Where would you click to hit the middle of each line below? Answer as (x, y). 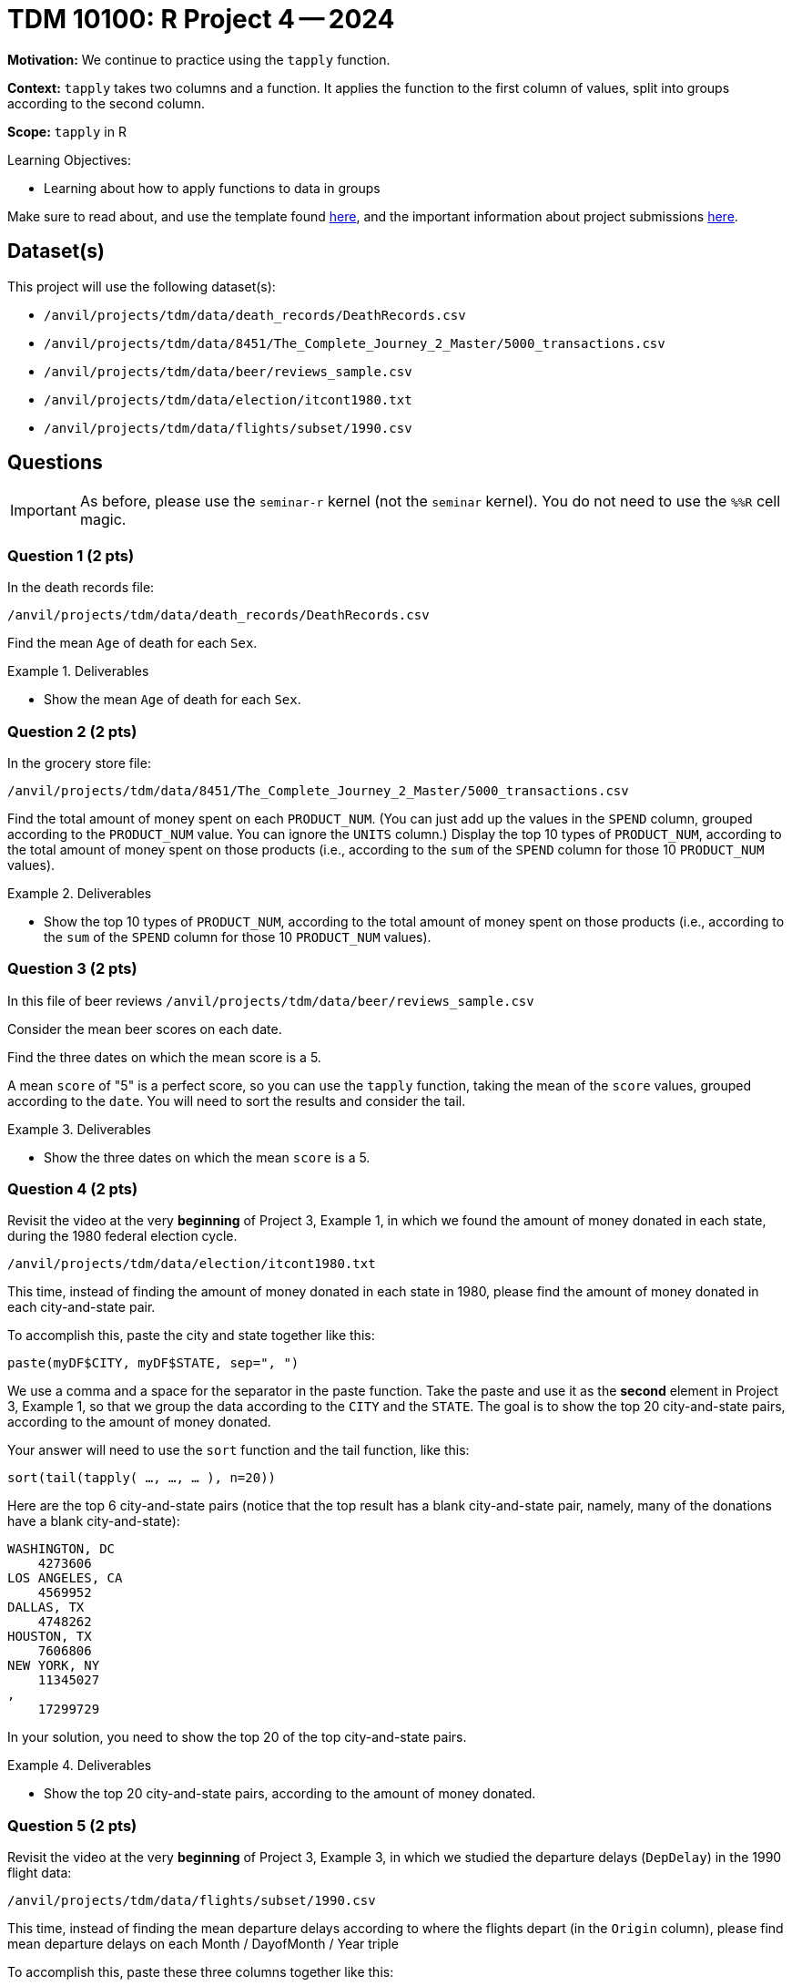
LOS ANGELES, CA (65, 1578)
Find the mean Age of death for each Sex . (132, 643)
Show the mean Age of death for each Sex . (173, 700)
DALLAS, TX (46, 1607)
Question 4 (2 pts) (73, 1189)
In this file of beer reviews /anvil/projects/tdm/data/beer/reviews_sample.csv (271, 1000)
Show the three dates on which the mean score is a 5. (207, 1157)
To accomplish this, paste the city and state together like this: (191, 1336)
